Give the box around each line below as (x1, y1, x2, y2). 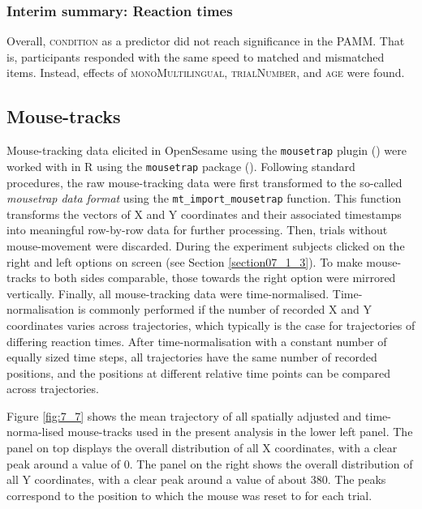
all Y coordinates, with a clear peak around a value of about (6, 471, 308, 488)
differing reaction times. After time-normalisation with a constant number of (6, 332, 387, 349)
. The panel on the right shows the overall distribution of (129, 455, 413, 472)
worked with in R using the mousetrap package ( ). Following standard (6, 157, 355, 174)
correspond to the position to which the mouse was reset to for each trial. (6, 486, 372, 503)
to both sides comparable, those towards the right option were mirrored (40, 269, 396, 286)
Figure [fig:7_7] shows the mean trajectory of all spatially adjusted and (6, 407, 362, 424)
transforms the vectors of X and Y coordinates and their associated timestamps (6, 205, 402, 222)
